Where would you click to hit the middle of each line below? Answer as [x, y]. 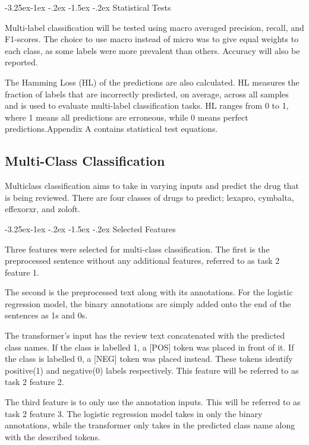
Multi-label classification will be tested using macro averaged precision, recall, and [154, 27]
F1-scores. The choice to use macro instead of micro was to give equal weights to [152, 39]
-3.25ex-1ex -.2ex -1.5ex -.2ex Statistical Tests [88, 7]
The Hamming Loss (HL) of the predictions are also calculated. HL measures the [152, 82]
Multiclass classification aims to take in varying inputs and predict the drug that [152, 186]
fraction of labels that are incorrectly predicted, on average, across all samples [147, 94]
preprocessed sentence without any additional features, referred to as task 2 [142, 261]
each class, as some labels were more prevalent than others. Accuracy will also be [152, 50]
